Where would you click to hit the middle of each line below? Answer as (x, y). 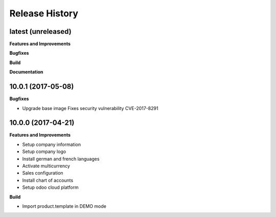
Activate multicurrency (46, 166)
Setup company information (52, 144)
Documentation (26, 72)
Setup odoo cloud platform (50, 187)
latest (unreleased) (40, 31)
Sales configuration (43, 173)
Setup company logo (44, 151)
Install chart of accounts (48, 180)
